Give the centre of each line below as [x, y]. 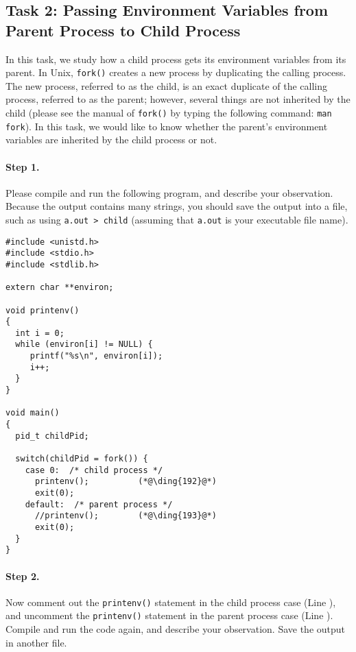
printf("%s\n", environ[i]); [96, 356]
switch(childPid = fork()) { [82, 459]
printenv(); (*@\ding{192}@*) [126, 482]
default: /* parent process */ [99, 504]
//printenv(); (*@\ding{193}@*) [126, 516]
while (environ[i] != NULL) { [84, 345]
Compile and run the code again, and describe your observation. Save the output [176, 629]
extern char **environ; [60, 288]
